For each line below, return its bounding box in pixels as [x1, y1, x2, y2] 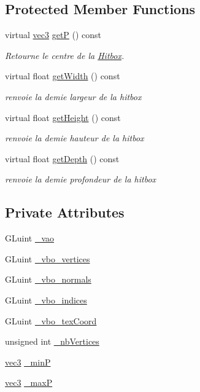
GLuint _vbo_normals [5, 273, 91, 286]
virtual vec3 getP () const [5, 28, 102, 41]
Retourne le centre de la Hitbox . [5, 49, 125, 61]
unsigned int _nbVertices [5, 335, 99, 348]
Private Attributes [5, 203, 125, 222]
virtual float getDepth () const [5, 152, 120, 165]
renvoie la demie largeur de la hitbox [5, 90, 142, 103]
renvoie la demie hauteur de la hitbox [5, 131, 144, 144]
